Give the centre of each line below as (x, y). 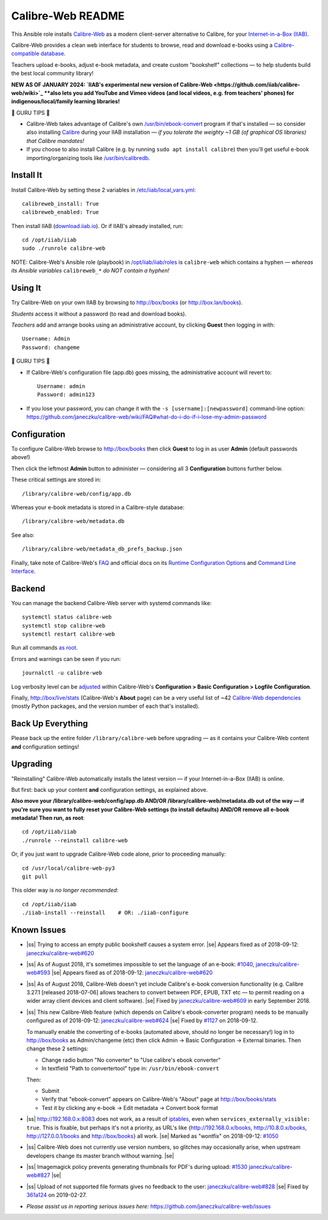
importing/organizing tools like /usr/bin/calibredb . (88, 158)
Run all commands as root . (45, 648)
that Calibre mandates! (55, 140)
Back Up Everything (50, 724)
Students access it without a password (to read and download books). (99, 314)
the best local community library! (53, 74)
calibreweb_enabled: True (61, 212)
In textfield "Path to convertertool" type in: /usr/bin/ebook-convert (131, 1069)
